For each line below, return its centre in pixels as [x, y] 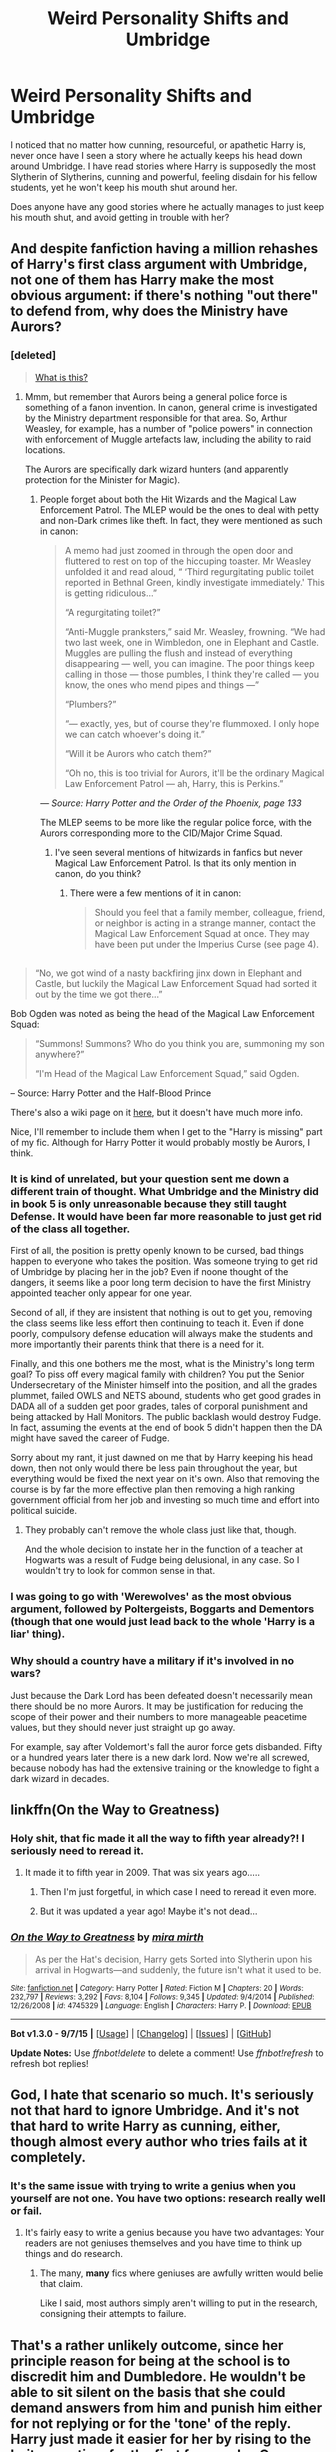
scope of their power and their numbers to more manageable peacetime [159, 1716]
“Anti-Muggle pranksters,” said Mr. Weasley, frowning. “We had [195, 631]
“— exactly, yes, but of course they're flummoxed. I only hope [192, 723]
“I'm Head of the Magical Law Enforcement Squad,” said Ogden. [167, 1074]
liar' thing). [38, 1634]
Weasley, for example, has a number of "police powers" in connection [168, 428]
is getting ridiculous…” [111, 593]
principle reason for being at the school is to [150, 2360]
